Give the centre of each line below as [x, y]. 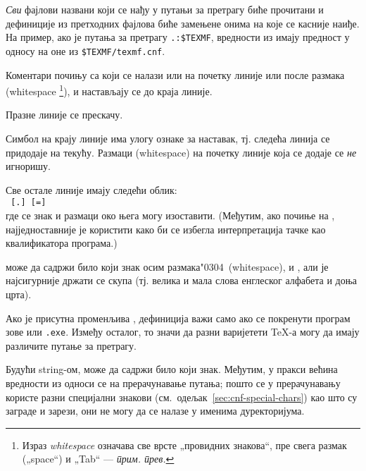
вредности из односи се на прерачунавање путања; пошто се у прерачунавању [173, 383]
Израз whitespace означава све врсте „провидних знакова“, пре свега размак [184, 445]
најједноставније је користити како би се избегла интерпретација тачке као [166, 229]
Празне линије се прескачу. [64, 115]
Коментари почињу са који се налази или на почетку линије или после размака [175, 74]
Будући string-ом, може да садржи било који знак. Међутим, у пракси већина [172, 369]
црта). [19, 294]
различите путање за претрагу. [71, 345]
